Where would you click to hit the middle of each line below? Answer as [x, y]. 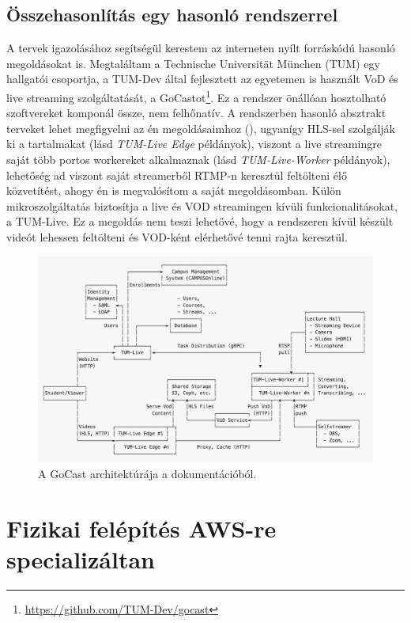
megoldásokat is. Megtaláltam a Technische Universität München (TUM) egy [193, 63]
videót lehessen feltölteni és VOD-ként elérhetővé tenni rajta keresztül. [177, 236]
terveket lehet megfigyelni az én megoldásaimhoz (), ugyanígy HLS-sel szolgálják [201, 128]
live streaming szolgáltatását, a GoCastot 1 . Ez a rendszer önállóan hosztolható [196, 96]
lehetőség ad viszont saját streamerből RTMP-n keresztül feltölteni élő [177, 175]
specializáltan [81, 559]
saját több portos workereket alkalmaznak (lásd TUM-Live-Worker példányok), [198, 160]
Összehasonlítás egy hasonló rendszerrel [172, 15]
